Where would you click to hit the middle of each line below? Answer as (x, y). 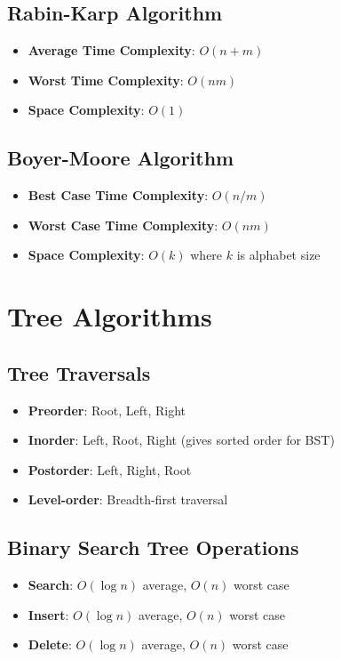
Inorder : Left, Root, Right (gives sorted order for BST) (181, 440)
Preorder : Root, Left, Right (107, 410)
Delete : (50, 644)
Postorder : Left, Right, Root (110, 469)
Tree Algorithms (110, 316)
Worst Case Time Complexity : (123, 225)
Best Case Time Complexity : (118, 195)
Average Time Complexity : (111, 50)
